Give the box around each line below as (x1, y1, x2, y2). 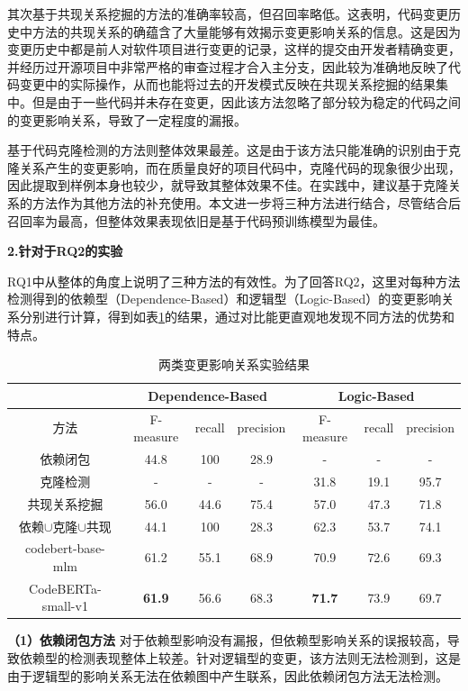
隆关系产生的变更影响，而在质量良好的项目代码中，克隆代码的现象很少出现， (7, 158, 461, 177)
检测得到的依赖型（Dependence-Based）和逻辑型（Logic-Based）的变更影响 (7, 289, 442, 308)
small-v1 (41, 596, 88, 615)
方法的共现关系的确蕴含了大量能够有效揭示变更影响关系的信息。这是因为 (31, 22, 461, 41)
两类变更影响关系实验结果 (158, 355, 310, 374)
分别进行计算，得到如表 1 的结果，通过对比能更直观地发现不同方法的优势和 (19, 306, 454, 325)
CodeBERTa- (29, 578, 102, 597)
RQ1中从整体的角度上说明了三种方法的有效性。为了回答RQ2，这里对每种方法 (7, 271, 461, 290)
